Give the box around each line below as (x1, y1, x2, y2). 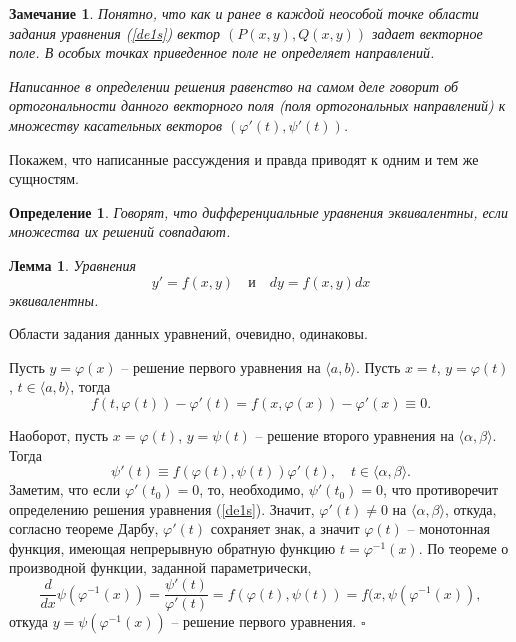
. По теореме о (418, 537, 509, 558)
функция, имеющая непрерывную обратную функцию (9, 537, 336, 558)
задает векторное (372, 22, 483, 43)
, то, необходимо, (199, 479, 305, 500)
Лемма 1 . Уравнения (9, 254, 137, 275)
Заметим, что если (9, 479, 121, 500)
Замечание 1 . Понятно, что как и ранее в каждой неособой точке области (9, 3, 479, 23)
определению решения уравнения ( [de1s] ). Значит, (9, 498, 315, 519)
